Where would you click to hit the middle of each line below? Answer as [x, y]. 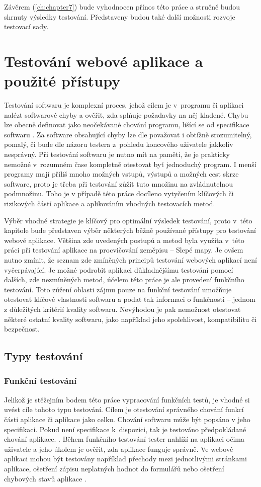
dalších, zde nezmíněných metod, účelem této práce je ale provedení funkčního [124, 279]
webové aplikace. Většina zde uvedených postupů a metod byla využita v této [124, 240]
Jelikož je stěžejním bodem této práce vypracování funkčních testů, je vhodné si [127, 399]
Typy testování [43, 356]
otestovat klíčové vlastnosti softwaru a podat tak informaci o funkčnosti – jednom [130, 299]
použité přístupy [62, 81]
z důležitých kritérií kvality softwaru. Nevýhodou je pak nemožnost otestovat [122, 309]
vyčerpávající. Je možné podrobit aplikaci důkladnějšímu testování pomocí [119, 269]
